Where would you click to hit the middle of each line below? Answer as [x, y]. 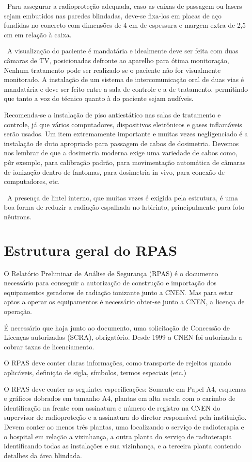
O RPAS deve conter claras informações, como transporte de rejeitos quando [118, 363]
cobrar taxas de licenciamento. [49, 346]
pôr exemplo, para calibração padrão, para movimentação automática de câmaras [125, 162]
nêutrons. [18, 216]
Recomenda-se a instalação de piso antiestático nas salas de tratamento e [112, 114]
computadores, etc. [32, 181]
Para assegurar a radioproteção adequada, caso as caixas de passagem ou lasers [125, 6]
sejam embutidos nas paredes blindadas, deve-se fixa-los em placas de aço [113, 15]
